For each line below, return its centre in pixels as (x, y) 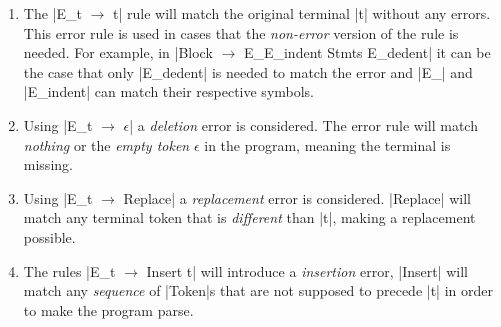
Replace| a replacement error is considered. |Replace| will (297, 197)
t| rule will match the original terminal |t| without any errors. (302, 13)
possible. (49, 236)
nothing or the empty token (106, 144)
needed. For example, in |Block (118, 52)
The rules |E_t (69, 270)
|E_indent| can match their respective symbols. (169, 91)
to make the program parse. (108, 309)
